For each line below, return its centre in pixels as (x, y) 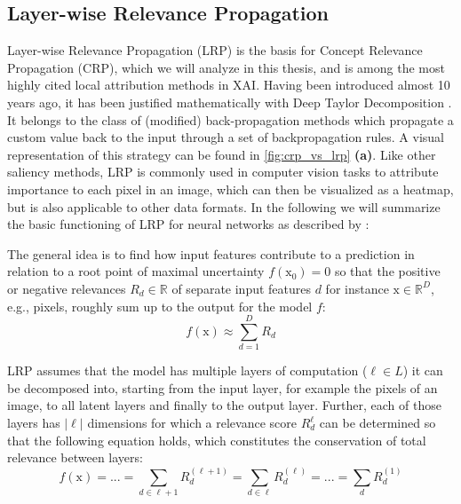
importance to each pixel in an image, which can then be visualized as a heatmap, (230, 189)
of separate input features (242, 288)
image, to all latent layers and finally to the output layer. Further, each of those (224, 405)
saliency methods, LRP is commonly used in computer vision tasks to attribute (223, 172)
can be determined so (378, 423)
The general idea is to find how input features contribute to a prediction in (211, 253)
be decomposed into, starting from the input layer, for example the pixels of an (223, 387)
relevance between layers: (75, 457)
